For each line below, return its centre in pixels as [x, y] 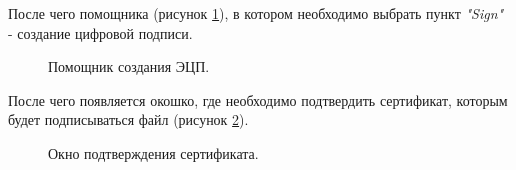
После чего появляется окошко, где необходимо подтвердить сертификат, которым [258, 99]
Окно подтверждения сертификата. [153, 152]
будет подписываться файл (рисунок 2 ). [128, 119]
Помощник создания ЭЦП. [129, 66]
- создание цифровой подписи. [100, 32]
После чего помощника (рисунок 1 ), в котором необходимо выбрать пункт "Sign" [256, 13]
